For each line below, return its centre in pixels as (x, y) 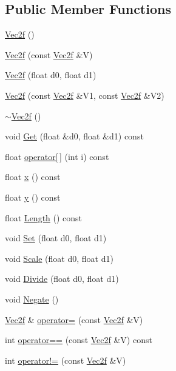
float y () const (33, 197)
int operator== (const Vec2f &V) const (79, 340)
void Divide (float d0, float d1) (62, 279)
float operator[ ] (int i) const (57, 156)
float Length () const (44, 217)
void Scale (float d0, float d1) (59, 258)
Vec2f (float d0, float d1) (51, 75)
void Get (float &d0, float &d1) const (74, 136)
